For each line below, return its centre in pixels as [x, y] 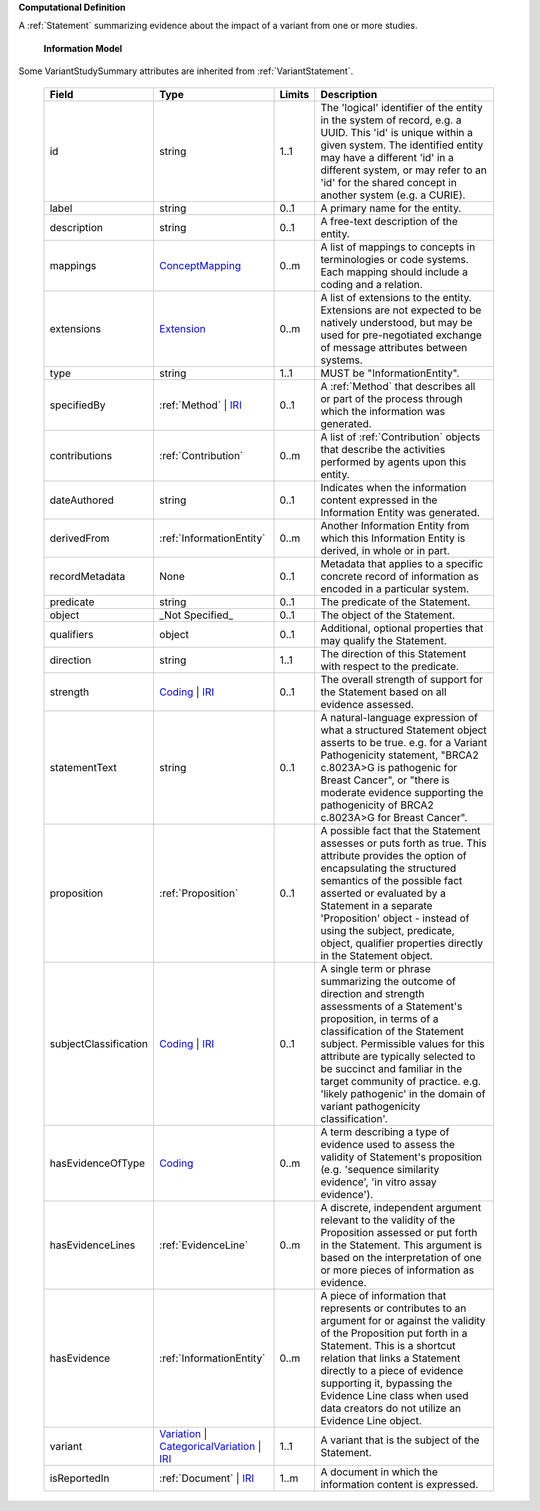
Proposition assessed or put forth [399, 1232]
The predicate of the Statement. [395, 602]
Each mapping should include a [394, 272]
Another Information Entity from [395, 525]
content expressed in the [379, 500]
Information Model [83, 48]
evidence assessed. [367, 704]
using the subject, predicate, [387, 930]
